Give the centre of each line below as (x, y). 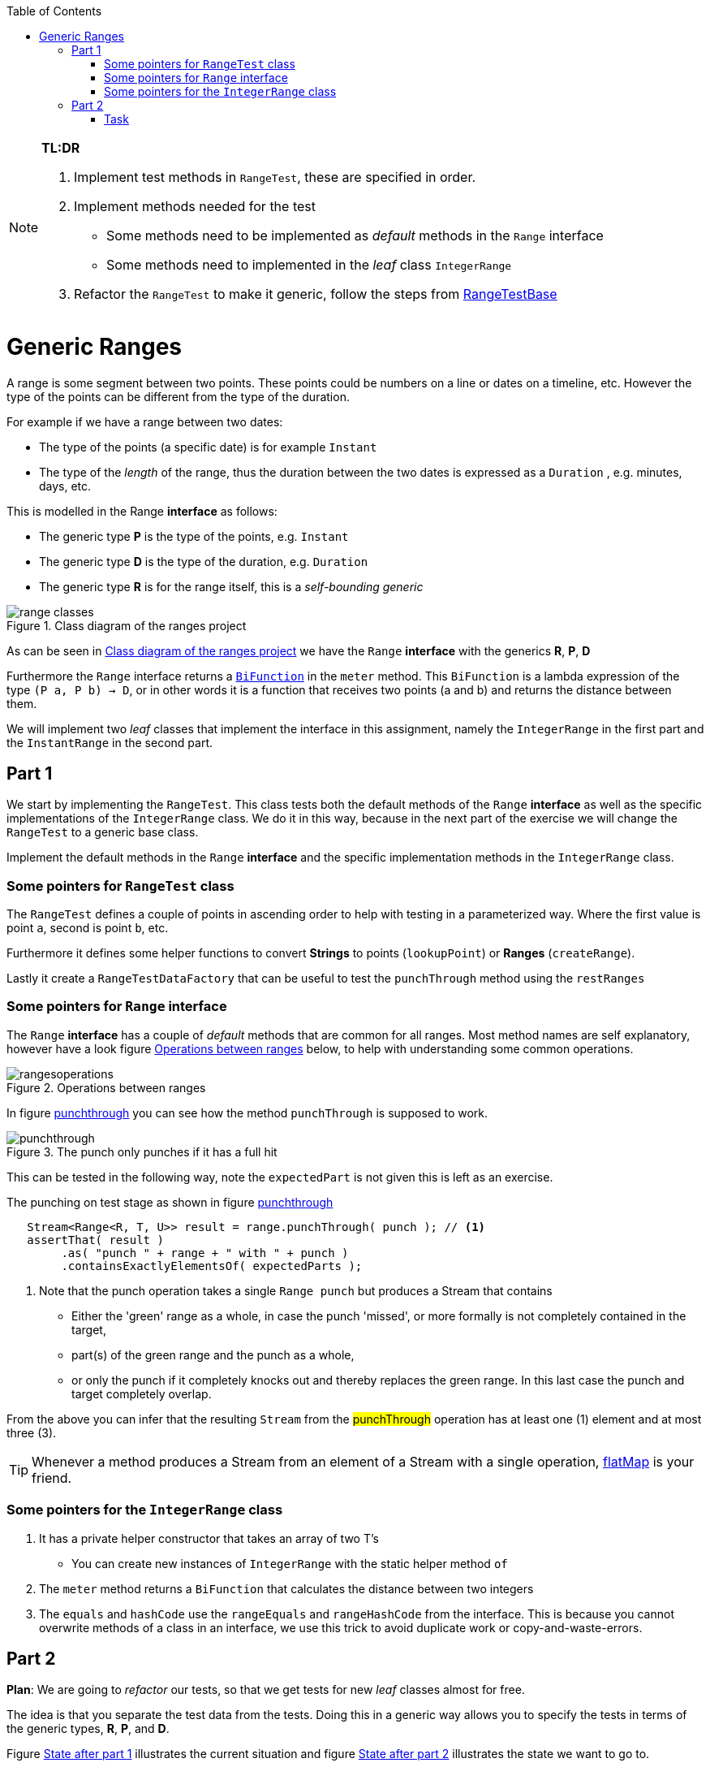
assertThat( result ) (95, 1240)
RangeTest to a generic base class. (103, 832)
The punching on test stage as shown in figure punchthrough (170, 1202)
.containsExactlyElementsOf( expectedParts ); (212, 1266)
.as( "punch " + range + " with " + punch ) (205, 1253)
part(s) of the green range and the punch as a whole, (213, 1354)
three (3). (32, 1432)
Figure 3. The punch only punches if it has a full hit (142, 1151)
